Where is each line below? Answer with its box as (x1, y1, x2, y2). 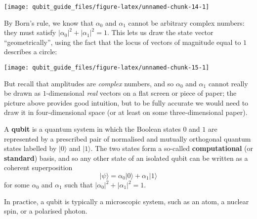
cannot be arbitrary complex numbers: (128, 17, 245, 28)
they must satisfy (4, 27, 56, 37)
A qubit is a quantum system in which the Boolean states (4, 124, 181, 134)
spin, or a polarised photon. (4, 206, 87, 216)
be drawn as (4, 88, 41, 98)
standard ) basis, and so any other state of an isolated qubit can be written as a (4, 152, 248, 163)
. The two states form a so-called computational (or (90, 143, 253, 153)
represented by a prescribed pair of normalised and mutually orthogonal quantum (4, 133, 251, 144)
